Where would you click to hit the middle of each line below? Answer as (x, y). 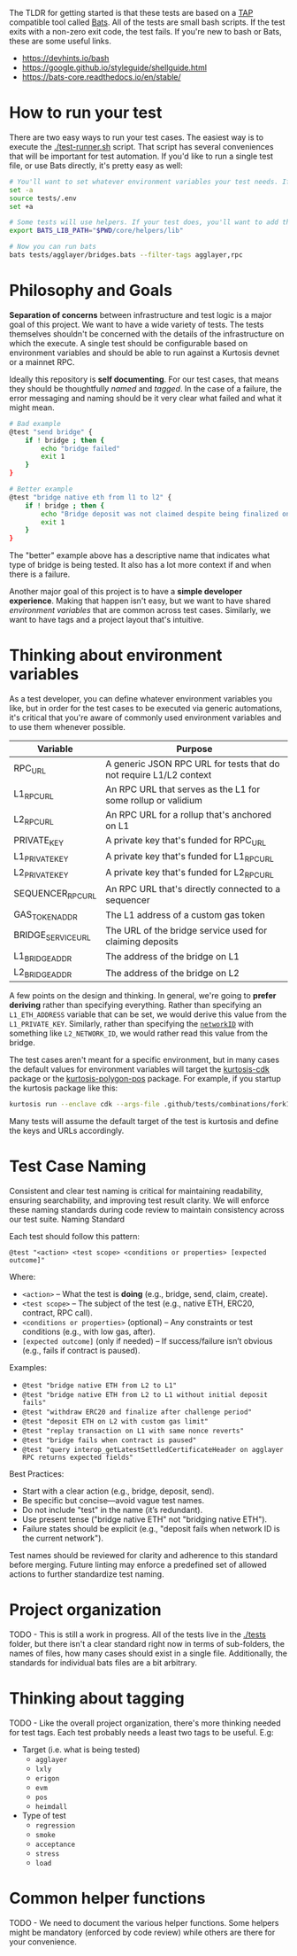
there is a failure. (40, 574)
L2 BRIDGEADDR (43, 973)
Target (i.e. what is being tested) (81, 1750)
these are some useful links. (61, 41)
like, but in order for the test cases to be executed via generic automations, (146, 709)
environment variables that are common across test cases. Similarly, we (140, 610)
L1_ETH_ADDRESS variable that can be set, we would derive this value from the (148, 1014)
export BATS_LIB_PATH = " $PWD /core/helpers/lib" (96, 231)
